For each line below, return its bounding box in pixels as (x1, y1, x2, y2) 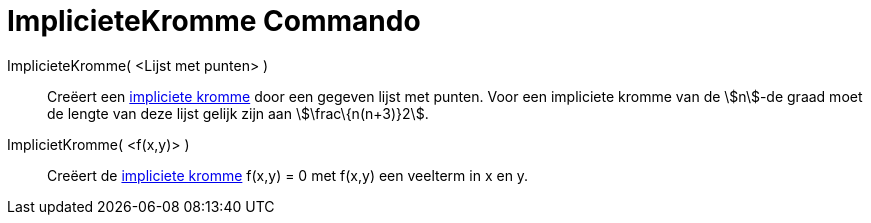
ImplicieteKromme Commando (7, 4, 421, 38)
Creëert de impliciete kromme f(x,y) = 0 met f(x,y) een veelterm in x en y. (47, 166, 529, 184)
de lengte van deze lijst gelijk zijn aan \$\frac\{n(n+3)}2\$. (47, 104, 429, 122)
